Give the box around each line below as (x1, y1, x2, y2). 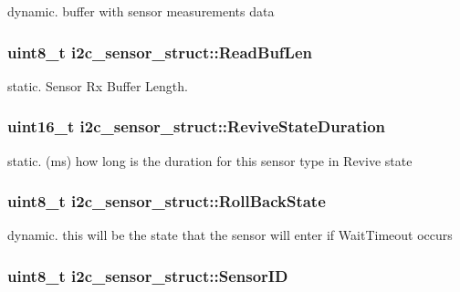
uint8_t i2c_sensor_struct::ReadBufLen (7, 40, 312, 63)
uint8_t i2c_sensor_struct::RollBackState (7, 190, 326, 213)
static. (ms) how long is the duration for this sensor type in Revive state (7, 151, 413, 170)
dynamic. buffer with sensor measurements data (7, 2, 275, 20)
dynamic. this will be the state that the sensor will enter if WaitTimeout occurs (7, 225, 453, 245)
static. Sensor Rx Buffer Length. (7, 76, 188, 95)
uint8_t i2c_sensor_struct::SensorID (7, 264, 288, 287)
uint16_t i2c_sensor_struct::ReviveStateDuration (7, 115, 386, 138)
